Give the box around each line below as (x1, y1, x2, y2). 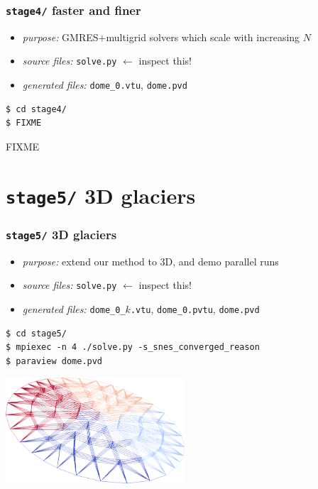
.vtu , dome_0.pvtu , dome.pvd (130, 302, 260, 316)
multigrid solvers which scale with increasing (106, 29, 300, 44)
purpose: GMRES (22, 29, 99, 44)
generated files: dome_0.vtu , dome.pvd (22, 77, 187, 92)
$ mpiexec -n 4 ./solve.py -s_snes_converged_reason (6, 342, 260, 353)
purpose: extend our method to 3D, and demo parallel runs (22, 253, 279, 268)
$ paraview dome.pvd (6, 356, 103, 366)
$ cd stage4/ (6, 104, 67, 114)
